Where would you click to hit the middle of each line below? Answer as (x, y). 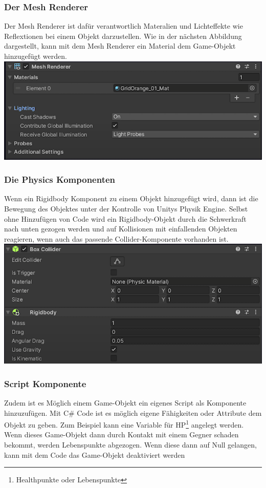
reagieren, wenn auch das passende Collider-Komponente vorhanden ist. (116, 238)
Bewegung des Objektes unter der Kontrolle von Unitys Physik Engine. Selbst (126, 209)
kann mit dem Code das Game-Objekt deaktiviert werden (95, 454)
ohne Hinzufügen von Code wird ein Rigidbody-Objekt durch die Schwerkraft (125, 218)
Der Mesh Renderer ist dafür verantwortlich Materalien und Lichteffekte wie (124, 26)
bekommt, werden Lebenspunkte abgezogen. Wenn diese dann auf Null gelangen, (130, 445)
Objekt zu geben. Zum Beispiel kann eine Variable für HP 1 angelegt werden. (124, 424)
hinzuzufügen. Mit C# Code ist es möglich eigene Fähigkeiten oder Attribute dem (133, 412)
